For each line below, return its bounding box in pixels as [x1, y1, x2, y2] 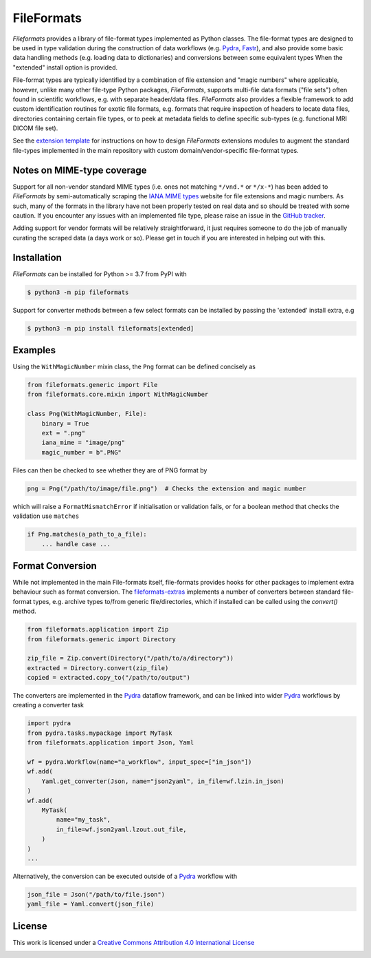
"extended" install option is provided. [12, 63, 118, 72]
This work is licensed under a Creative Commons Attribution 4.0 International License [12, 938, 255, 946]
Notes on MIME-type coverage [12, 164, 147, 176]
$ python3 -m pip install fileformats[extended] [27, 324, 194, 332]
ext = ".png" [41, 429, 86, 437]
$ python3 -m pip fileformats [27, 288, 129, 296]
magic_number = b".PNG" [41, 448, 122, 456]
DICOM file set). [12, 124, 58, 132]
